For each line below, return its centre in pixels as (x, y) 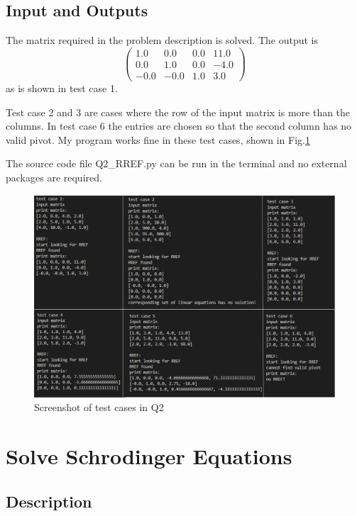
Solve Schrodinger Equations (149, 456)
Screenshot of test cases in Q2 (99, 407)
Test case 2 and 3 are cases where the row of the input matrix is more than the (178, 112)
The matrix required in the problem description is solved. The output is (162, 40)
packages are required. (54, 177)
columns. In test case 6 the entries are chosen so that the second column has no (179, 126)
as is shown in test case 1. (62, 88)
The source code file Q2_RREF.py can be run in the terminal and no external (176, 163)
